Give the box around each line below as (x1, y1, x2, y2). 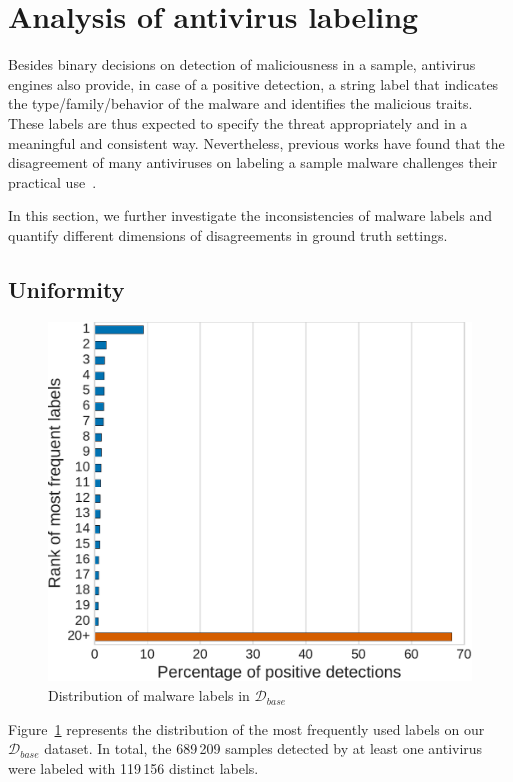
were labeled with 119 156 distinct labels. (8, 757, 259, 778)
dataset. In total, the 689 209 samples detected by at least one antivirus (44, 738, 483, 759)
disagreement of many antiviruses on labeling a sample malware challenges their (8, 152, 498, 173)
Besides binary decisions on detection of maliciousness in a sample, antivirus (8, 54, 476, 75)
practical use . (8, 171, 97, 192)
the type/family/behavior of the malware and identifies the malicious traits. (8, 93, 473, 114)
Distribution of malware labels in (48, 685, 250, 706)
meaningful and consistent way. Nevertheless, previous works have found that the (8, 132, 505, 153)
